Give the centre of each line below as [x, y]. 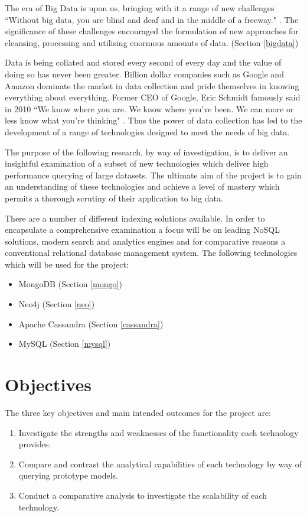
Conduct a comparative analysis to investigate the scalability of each [143, 495]
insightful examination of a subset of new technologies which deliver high [137, 163]
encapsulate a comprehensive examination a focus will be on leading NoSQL [142, 230]
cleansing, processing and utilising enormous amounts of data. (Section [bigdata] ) [152, 42]
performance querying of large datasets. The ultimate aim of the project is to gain [153, 175]
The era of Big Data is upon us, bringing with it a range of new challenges [140, 8]
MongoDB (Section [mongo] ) [70, 284]
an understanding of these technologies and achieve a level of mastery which [142, 186]
